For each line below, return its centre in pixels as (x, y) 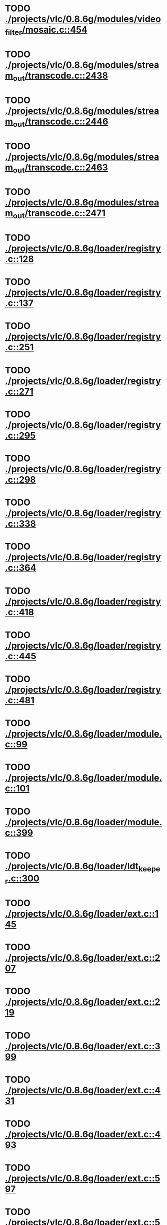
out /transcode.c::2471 (59, 214)
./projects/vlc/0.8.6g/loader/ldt (72, 866)
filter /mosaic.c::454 (46, 31)
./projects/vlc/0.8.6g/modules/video (83, 19)
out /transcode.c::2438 (61, 76)
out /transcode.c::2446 (61, 122)
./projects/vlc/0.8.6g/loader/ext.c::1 (82, 914)
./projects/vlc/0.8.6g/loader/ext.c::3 (83, 1046)
